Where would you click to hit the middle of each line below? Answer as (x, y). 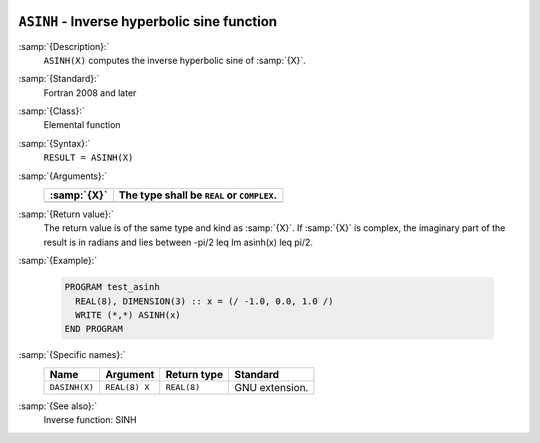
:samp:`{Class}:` (51, 111)
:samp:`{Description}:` (64, 46)
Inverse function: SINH (90, 420)
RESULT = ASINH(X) (88, 158)
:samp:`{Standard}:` (59, 79)
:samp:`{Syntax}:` (54, 143)
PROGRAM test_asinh (112, 287)
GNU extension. (271, 387)
